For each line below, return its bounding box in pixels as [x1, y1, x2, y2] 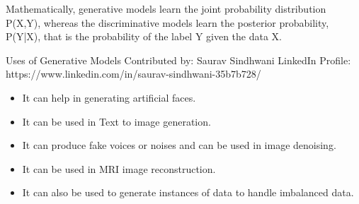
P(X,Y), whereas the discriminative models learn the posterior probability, [6, 15, 329, 30]
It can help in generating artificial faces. [22, 90, 196, 104]
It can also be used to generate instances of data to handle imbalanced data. [22, 185, 354, 200]
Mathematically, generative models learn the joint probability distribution [6, 1, 326, 16]
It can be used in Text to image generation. [22, 114, 211, 128]
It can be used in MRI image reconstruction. [22, 161, 216, 176]
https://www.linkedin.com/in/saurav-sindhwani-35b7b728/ [6, 66, 261, 81]
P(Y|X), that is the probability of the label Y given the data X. [6, 29, 283, 44]
